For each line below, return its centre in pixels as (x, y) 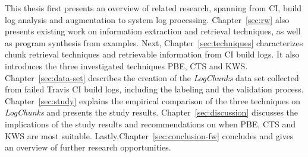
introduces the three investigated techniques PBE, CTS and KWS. (126, 65)
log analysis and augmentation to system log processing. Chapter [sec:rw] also (147, 19)
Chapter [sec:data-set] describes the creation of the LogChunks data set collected (152, 77)
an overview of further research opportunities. (88, 147)
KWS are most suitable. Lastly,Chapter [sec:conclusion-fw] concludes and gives (149, 135)
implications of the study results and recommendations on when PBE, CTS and (150, 124)
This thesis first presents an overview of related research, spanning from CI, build (153, 8)
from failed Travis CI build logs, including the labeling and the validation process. (154, 89)
